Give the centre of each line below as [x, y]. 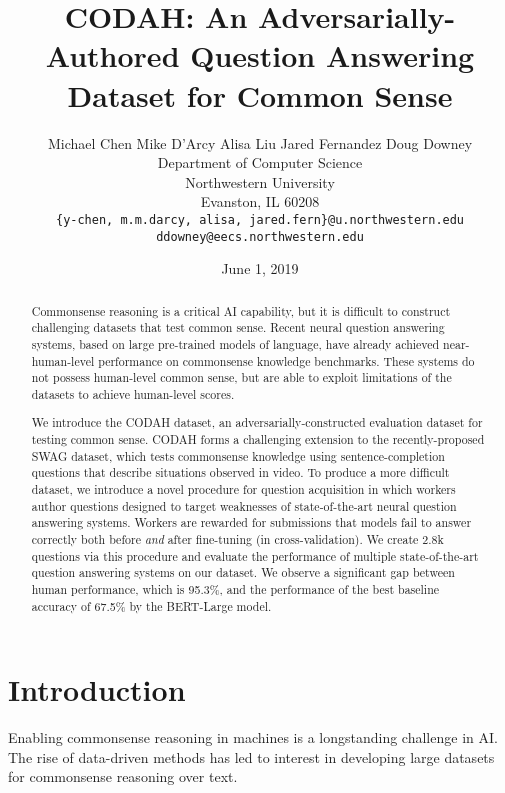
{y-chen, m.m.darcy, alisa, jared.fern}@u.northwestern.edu [260, 219]
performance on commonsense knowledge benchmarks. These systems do [286, 360]
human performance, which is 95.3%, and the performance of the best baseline [235, 588]
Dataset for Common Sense [260, 94]
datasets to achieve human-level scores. [133, 393]
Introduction [97, 689]
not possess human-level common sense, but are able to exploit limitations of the [241, 377]
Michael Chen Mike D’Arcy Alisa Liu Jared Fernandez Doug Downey [260, 142]
